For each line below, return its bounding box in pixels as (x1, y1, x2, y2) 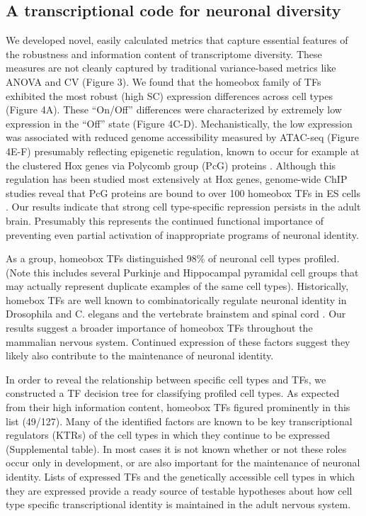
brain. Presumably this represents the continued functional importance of (6, 213, 324, 228)
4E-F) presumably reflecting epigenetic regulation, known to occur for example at (6, 143, 360, 158)
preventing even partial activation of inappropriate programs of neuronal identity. (6, 227, 359, 242)
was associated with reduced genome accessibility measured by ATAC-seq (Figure (6, 130, 359, 145)
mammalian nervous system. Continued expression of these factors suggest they (6, 334, 350, 349)
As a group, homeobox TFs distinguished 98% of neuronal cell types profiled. (6, 251, 340, 266)
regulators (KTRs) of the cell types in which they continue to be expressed (6, 427, 330, 442)
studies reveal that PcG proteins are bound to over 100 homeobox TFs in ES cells (6, 185, 360, 200)
